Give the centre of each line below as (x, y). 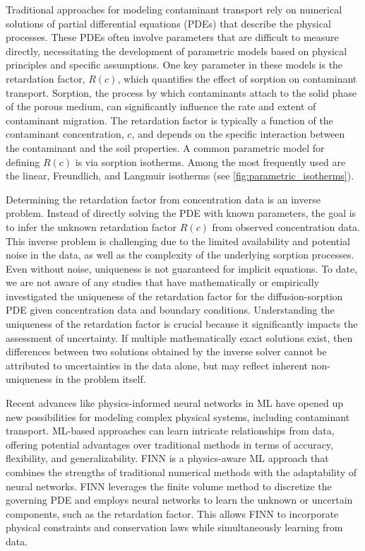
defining (23, 161)
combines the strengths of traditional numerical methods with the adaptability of (181, 472)
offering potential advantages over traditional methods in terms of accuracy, (169, 444)
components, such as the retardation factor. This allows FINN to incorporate (172, 513)
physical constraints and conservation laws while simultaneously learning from (174, 527)
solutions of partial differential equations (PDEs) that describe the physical (168, 23)
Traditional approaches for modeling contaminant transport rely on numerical (174, 9)
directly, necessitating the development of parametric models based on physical (176, 51)
